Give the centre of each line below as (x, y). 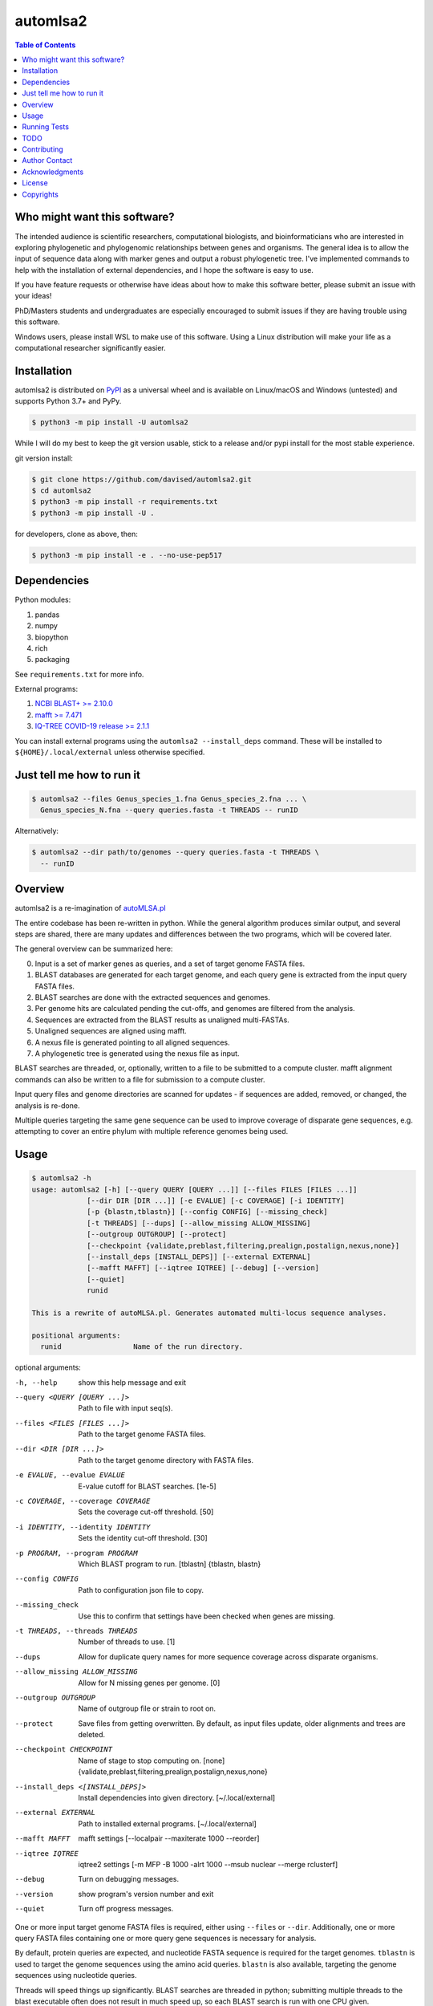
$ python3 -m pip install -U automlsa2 (110, 422)
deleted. (92, 1735)
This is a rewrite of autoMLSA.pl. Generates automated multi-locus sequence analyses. (209, 1313)
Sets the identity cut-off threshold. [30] (143, 1538)
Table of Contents (45, 45)
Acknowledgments (53, 172)
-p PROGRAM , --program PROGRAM (76, 1553)
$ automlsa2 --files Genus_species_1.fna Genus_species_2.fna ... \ (169, 799)
